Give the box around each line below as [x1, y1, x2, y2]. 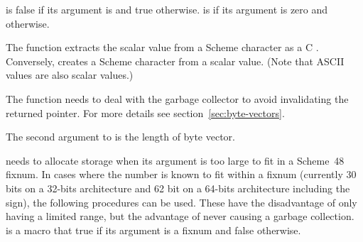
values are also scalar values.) [6, 67, 134, 82]
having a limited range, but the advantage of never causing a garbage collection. [6, 209, 354, 224]
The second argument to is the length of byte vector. [6, 129, 235, 144]
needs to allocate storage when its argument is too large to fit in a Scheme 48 [6, 153, 345, 167]
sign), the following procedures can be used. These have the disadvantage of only [6, 194, 357, 209]
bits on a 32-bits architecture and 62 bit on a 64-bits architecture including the [6, 180, 350, 195]
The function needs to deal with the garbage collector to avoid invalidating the [6, 91, 349, 106]
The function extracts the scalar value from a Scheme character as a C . [6, 40, 319, 55]
